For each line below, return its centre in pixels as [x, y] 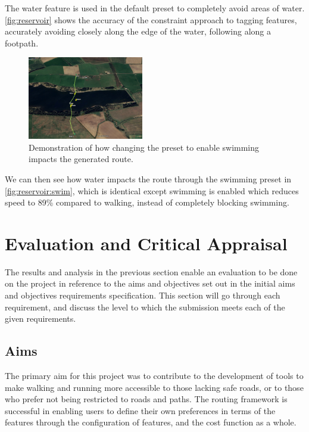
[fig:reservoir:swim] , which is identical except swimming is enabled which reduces [152, 190]
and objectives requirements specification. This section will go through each [143, 295]
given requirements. [40, 318]
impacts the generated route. [81, 159]
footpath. [22, 43]
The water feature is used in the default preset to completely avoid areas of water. [155, 8]
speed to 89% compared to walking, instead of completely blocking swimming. [147, 202]
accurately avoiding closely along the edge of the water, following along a [138, 31]
